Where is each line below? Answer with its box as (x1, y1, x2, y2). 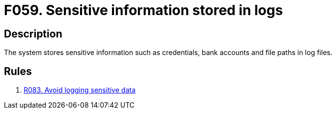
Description (4, 27, 62, 40)
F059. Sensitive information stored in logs (4, 2, 283, 19)
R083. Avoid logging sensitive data (24, 86, 136, 94)
